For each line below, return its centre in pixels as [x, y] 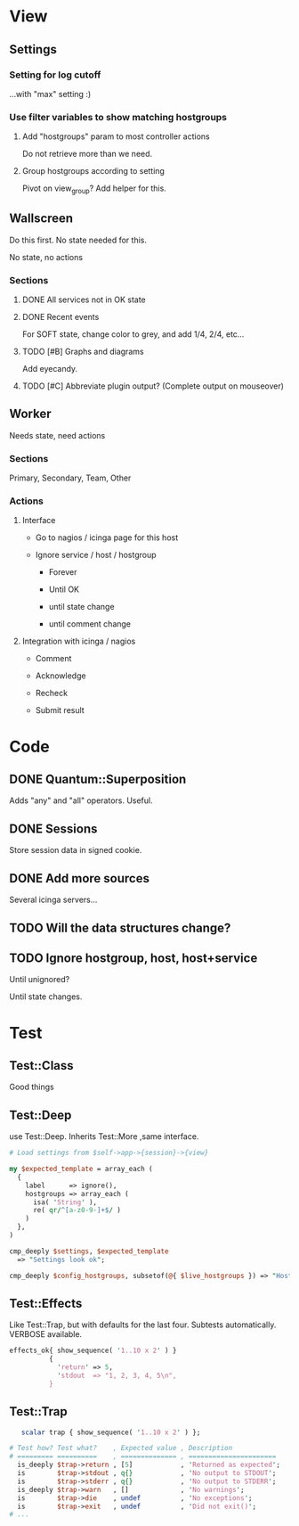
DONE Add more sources [79, 878]
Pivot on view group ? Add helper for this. [94, 189]
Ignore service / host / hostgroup [96, 555]
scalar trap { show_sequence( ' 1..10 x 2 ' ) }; [111, 1432]
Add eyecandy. [50, 369]
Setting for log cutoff [55, 75]
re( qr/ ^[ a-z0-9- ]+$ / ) [77, 1210]
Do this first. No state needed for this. [78, 240]
